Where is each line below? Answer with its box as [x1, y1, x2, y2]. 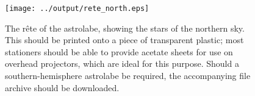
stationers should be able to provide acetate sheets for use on [5, 45, 233, 58]
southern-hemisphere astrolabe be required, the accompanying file [5, 69, 251, 82]
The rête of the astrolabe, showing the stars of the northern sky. [5, 21, 245, 34]
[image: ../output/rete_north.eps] [5, 4, 149, 13]
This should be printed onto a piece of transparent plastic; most [5, 33, 244, 46]
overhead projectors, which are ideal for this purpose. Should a [5, 57, 239, 70]
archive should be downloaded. [5, 81, 120, 94]
